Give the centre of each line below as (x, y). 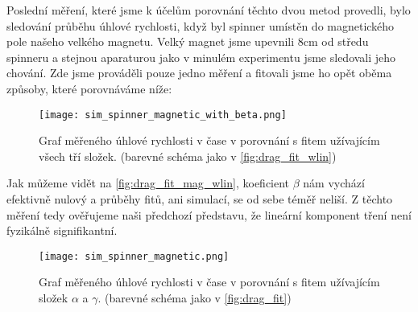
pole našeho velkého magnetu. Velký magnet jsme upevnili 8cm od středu (188, 41)
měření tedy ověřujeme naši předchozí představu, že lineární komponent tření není (209, 214)
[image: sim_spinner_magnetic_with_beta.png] (163, 115)
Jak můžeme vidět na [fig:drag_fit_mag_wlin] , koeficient (148, 183)
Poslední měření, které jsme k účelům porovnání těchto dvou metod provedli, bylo (209, 10)
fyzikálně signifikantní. (62, 230)
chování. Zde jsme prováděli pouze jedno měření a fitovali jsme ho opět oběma (199, 73)
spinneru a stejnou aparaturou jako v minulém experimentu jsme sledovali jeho (201, 57)
